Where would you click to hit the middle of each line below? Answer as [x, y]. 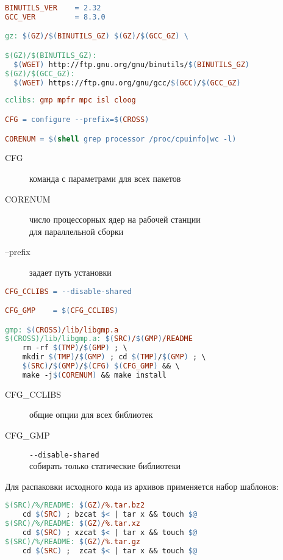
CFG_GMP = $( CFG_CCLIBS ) [62, 311]
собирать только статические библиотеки [105, 466]
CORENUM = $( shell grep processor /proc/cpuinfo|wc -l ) [121, 139]
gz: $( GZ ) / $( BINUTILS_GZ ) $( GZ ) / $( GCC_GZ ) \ [97, 36]
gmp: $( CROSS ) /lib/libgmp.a [62, 330]
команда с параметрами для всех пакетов [105, 178]
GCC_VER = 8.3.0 [55, 17]
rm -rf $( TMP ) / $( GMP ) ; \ [75, 348]
